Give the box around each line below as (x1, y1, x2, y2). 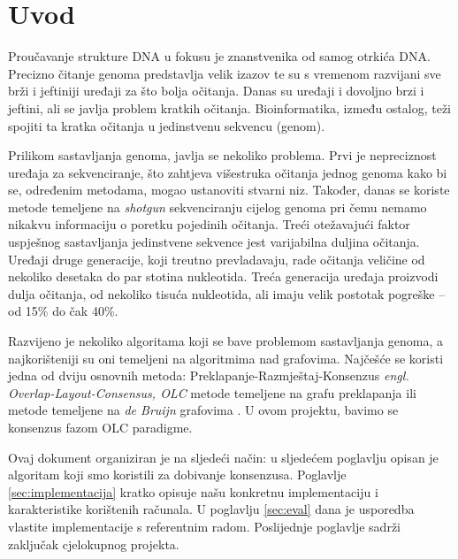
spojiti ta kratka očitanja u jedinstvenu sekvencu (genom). (8, 116, 325, 134)
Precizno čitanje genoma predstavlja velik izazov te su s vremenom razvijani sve (8, 64, 441, 82)
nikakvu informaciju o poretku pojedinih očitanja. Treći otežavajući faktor (8, 215, 410, 234)
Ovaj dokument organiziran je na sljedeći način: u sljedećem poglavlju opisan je (8, 448, 439, 466)
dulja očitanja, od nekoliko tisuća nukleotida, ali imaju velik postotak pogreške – (8, 284, 446, 302)
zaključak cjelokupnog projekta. (8, 534, 179, 553)
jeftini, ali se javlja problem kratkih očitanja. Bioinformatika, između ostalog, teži (8, 98, 452, 117)
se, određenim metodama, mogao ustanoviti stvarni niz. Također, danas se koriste (8, 180, 450, 199)
